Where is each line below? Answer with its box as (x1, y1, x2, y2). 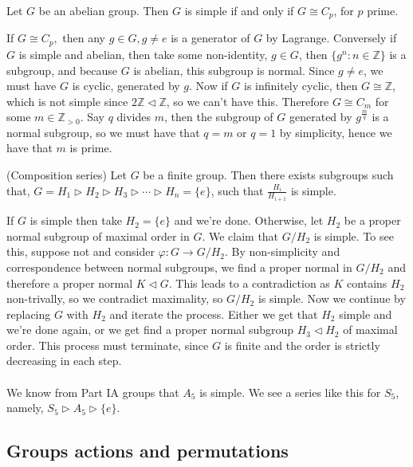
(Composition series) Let (6, 167, 127, 183)
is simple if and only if (184, 2, 294, 18)
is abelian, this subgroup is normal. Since (133, 61, 335, 78)
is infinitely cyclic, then (243, 77, 358, 94)
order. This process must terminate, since (6, 336, 209, 353)
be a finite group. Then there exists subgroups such (143, 167, 394, 183)
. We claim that (202, 227, 279, 244)
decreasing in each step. (6, 352, 122, 369)
